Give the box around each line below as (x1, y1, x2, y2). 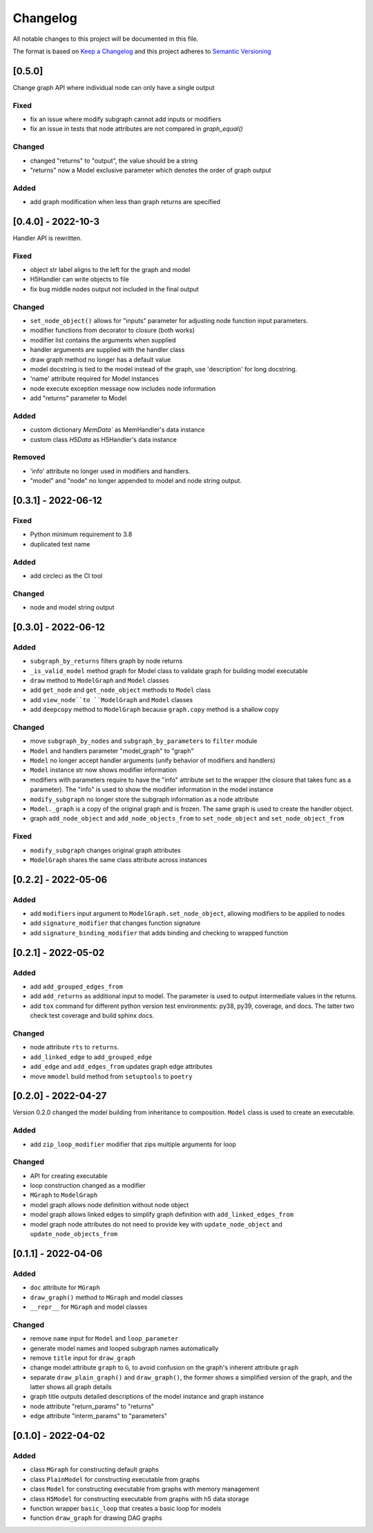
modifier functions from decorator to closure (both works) (30, 326, 195, 335)
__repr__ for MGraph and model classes (30, 1303, 148, 1311)
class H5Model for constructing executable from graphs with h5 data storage (30, 1494, 249, 1503)
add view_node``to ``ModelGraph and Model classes (30, 695, 193, 704)
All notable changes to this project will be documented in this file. (12, 35, 199, 43)
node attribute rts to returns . (30, 1043, 119, 1052)
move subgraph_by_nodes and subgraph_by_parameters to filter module (30, 737, 258, 745)
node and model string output (30, 603, 115, 612)
